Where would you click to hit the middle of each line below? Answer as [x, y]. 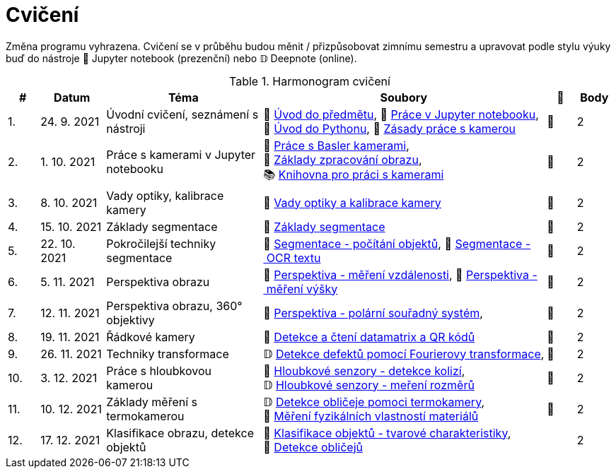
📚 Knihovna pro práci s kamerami [354, 174]
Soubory [404, 97]
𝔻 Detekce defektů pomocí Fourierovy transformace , [404, 354]
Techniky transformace [168, 354]
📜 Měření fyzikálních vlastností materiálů [371, 416]
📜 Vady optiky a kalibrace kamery [352, 202]
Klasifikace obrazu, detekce [180, 433]
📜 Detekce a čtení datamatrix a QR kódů [369, 337]
